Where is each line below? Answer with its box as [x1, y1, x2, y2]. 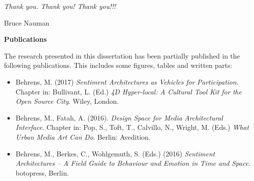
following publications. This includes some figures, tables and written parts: [4, 60, 232, 70]
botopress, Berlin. [15, 167, 69, 178]
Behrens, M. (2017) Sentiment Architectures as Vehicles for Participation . [15, 76, 239, 87]
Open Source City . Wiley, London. [15, 96, 119, 106]
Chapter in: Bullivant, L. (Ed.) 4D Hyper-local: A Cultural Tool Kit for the [15, 86, 242, 96]
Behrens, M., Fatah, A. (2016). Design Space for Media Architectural [15, 112, 223, 122]
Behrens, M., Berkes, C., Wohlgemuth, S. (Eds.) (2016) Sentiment [15, 148, 215, 158]
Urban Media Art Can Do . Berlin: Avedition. [15, 131, 150, 142]
